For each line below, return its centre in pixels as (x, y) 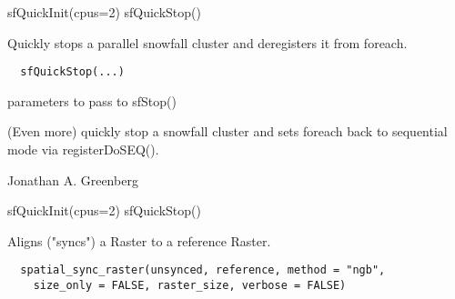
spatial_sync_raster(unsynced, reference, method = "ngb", (203, 270)
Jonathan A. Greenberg (73, 179)
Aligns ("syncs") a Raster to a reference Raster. (139, 240)
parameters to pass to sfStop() (92, 100)
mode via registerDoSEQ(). (83, 149)
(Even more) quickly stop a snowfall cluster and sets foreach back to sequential (227, 131)
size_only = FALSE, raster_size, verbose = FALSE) (190, 286)
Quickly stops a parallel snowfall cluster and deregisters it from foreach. (207, 42)
